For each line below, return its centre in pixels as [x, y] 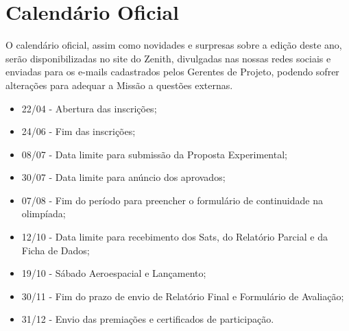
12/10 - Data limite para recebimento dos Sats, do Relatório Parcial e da [174, 237]
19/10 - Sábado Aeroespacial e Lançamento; [114, 273]
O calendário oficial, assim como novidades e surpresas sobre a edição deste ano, [174, 45]
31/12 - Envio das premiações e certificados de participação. [148, 319]
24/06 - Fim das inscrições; [79, 131]
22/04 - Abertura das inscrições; [89, 108]
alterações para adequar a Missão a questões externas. [119, 85]
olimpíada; [44, 213]
